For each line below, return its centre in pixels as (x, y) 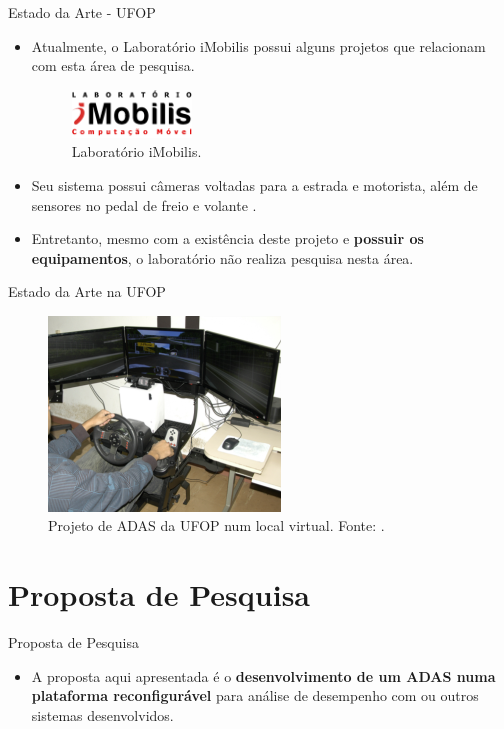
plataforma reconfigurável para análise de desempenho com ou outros (255, 695)
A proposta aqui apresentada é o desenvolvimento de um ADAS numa (263, 675)
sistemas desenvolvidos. (102, 714)
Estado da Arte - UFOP (82, 12)
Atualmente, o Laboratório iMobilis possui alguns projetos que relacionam (258, 45)
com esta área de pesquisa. (113, 65)
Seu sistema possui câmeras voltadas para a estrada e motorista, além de (254, 184)
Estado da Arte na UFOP (87, 291)
